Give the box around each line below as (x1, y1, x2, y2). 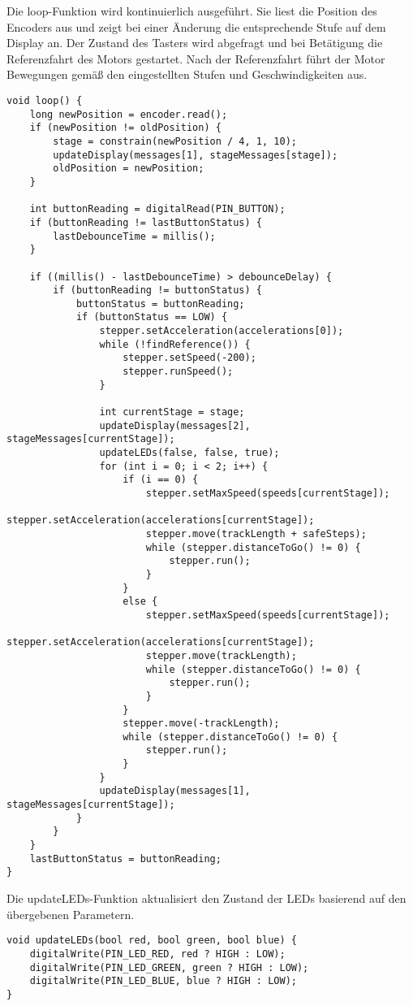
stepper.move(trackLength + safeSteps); (145, 527, 367, 540)
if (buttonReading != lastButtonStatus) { (29, 216, 262, 228)
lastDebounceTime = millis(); (53, 230, 216, 242)
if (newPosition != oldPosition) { (29, 122, 222, 134)
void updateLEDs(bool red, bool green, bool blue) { (6, 934, 297, 947)
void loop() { (6, 94, 83, 106)
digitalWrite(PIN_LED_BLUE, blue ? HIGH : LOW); (29, 975, 297, 987)
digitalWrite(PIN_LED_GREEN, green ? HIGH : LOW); (29, 961, 309, 973)
